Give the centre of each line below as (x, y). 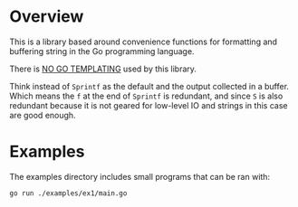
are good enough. (43, 115)
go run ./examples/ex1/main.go (68, 193)
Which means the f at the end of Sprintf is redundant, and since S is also (146, 96)
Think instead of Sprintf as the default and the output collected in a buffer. (149, 86)
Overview (47, 17)
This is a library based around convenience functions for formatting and (144, 42)
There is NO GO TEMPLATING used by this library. (103, 69)
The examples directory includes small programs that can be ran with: (139, 176)
